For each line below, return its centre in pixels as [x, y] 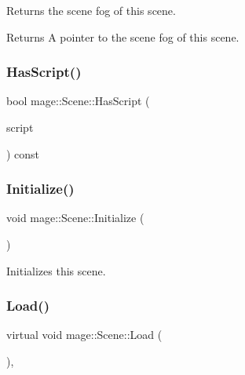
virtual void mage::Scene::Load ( [84, 335]
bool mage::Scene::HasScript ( [78, 101]
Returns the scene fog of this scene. [91, 10]
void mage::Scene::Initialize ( [75, 218]
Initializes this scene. [56, 270]
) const [23, 153]
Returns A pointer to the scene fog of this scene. [123, 36]
